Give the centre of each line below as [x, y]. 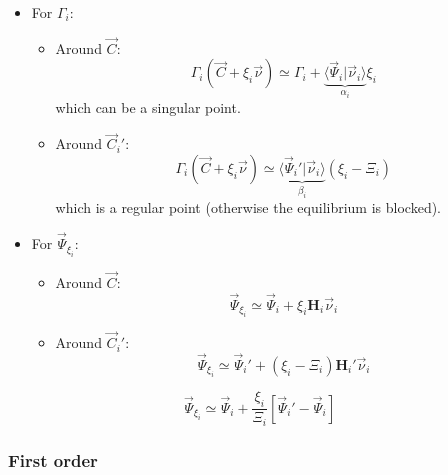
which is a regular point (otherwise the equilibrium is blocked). [248, 207]
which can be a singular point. [148, 107]
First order [53, 459]
